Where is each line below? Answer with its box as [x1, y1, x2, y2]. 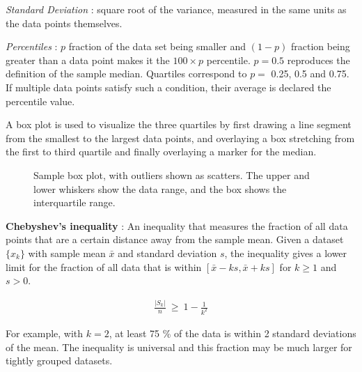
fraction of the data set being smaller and [68, 39, 246, 54]
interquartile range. [33, 195, 116, 210]
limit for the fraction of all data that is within [6, 259, 202, 274]
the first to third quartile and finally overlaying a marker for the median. [6, 144, 317, 159]
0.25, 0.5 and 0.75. [271, 66, 349, 81]
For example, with [6, 325, 84, 340]
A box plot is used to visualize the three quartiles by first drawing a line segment [6, 117, 352, 132]
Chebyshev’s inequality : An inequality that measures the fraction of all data [6, 218, 348, 233]
